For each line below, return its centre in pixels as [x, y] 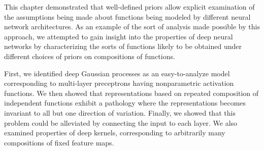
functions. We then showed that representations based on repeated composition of [131, 93]
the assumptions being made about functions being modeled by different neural [127, 16]
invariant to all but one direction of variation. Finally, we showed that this [120, 112]
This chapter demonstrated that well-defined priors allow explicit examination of [129, 7]
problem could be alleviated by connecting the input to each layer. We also [121, 122]
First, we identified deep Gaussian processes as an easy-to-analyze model [117, 73]
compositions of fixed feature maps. [59, 142]
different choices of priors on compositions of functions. [90, 56]
